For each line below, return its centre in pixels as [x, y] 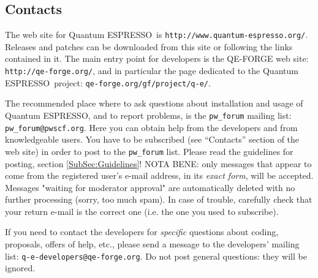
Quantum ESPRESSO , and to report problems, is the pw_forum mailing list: [148, 115]
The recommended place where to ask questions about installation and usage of [154, 103]
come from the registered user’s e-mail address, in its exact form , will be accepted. [159, 175]
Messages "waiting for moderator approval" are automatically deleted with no [150, 187]
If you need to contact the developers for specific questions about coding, [142, 232]
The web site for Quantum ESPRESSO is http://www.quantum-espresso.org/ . [157, 35]
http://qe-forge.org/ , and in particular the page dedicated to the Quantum [152, 71]
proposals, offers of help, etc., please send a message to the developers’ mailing [152, 244]
